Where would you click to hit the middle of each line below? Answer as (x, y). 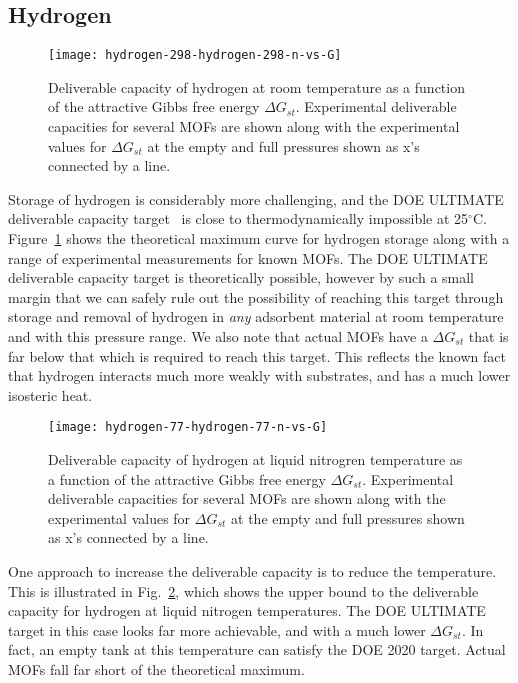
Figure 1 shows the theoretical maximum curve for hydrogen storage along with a (259, 238)
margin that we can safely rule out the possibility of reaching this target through (256, 296)
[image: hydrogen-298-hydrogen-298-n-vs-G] (195, 55)
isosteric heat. (50, 394)
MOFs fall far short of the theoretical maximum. (156, 668)
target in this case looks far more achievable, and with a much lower (217, 629)
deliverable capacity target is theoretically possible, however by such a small (241, 277)
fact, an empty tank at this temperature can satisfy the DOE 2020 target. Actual (257, 649)
